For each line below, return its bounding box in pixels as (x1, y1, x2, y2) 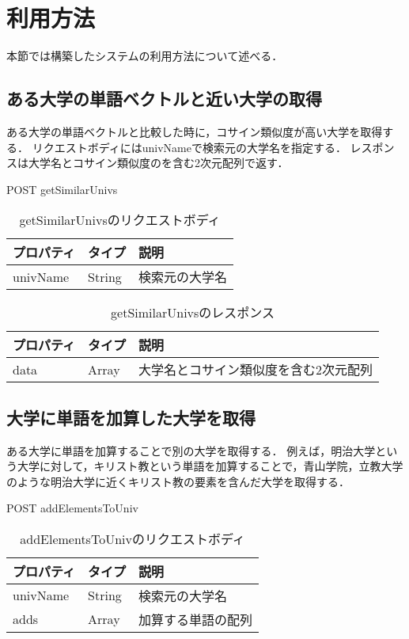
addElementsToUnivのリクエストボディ (20, 529, 245, 548)
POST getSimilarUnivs (6, 181, 118, 197)
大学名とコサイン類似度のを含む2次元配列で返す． (28, 154, 289, 171)
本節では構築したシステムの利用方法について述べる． (6, 48, 283, 64)
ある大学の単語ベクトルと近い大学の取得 (6, 86, 322, 111)
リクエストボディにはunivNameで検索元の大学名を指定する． (32, 139, 347, 155)
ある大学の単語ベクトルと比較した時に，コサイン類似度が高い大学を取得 (6, 123, 383, 139)
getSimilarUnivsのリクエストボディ (19, 211, 221, 230)
